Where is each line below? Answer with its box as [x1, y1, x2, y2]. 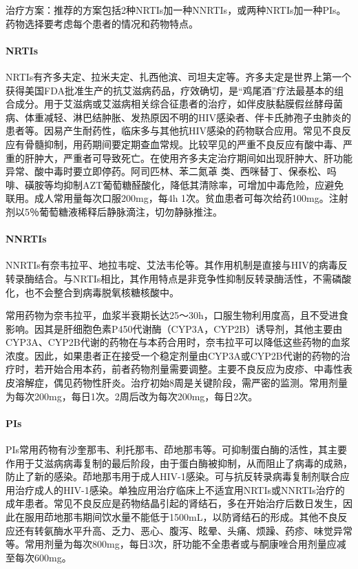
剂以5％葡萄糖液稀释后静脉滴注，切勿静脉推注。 [6, 204, 222, 218]
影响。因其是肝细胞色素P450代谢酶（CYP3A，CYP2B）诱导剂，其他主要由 [6, 321, 343, 335]
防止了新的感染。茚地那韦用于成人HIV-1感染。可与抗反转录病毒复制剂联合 [6, 469, 340, 484]
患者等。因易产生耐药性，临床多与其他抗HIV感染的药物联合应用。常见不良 [6, 123, 342, 138]
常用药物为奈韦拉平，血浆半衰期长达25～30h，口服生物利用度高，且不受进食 [6, 308, 348, 322]
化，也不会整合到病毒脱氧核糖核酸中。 [6, 284, 179, 299]
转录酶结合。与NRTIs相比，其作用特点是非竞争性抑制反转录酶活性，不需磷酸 [6, 271, 352, 285]
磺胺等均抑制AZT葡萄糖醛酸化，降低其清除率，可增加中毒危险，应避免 [24, 177, 344, 192]
